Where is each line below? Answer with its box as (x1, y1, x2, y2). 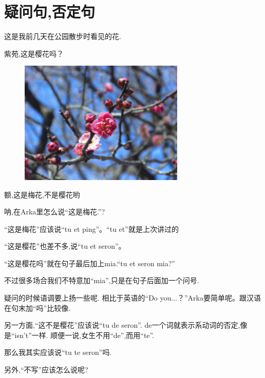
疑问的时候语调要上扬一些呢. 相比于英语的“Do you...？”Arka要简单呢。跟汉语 (4, 292, 261, 303)
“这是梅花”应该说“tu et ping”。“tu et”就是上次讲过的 (4, 223, 179, 234)
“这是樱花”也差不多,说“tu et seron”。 (4, 241, 126, 251)
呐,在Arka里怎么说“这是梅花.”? (4, 206, 105, 217)
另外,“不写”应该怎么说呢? (4, 364, 88, 375)
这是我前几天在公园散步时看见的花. (4, 31, 121, 42)
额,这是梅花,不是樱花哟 (4, 189, 80, 200)
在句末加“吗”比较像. (4, 302, 71, 313)
